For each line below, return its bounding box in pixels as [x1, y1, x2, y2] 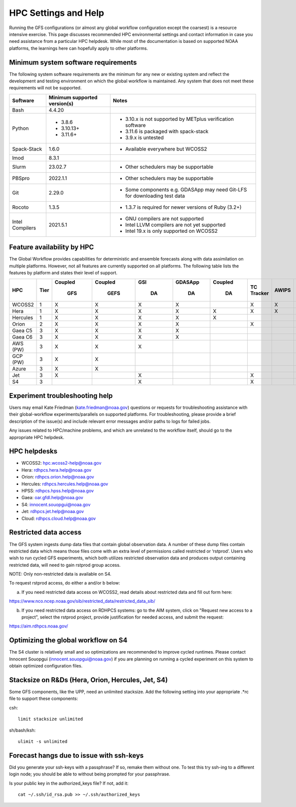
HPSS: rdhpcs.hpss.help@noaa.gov [21, 488, 94, 494]
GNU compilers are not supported [125, 215, 204, 222]
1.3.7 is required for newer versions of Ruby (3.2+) [125, 204, 242, 211]
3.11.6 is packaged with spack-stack [125, 128, 209, 135]
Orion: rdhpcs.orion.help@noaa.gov [21, 474, 94, 480]
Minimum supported [48, 94, 98, 101]
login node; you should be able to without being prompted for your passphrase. [9, 771, 170, 777]
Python [12, 125, 29, 132]
